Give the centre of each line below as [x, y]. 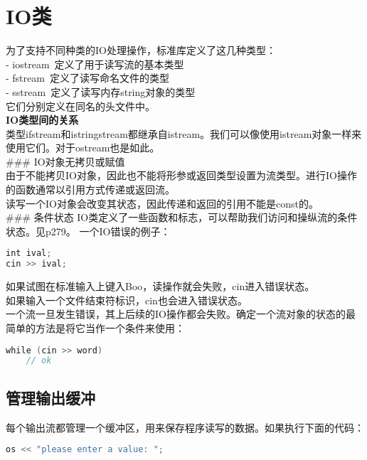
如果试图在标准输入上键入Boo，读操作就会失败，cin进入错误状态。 [160, 286]
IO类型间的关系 [42, 120]
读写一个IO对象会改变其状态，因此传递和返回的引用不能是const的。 [162, 203]
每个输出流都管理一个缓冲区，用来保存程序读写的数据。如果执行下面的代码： [185, 427]
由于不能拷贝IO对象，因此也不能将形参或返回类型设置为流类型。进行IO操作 [181, 175]
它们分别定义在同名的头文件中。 [80, 106]
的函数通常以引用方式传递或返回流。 [90, 189]
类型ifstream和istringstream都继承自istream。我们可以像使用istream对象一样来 [184, 133]
